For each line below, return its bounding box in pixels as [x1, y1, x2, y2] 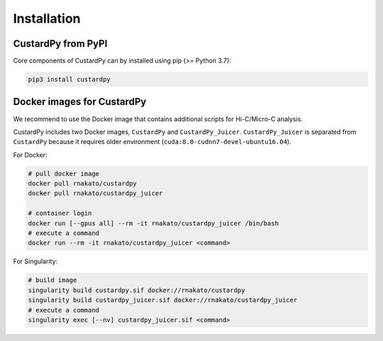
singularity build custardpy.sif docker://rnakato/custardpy [28, 286, 245, 294]
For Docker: [13, 150, 48, 159]
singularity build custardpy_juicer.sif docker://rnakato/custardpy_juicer [28, 296, 298, 304]
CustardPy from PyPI [13, 38, 108, 50]
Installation [13, 11, 81, 26]
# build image [28, 276, 77, 284]
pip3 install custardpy [28, 75, 111, 84]
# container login [28, 209, 92, 218]
